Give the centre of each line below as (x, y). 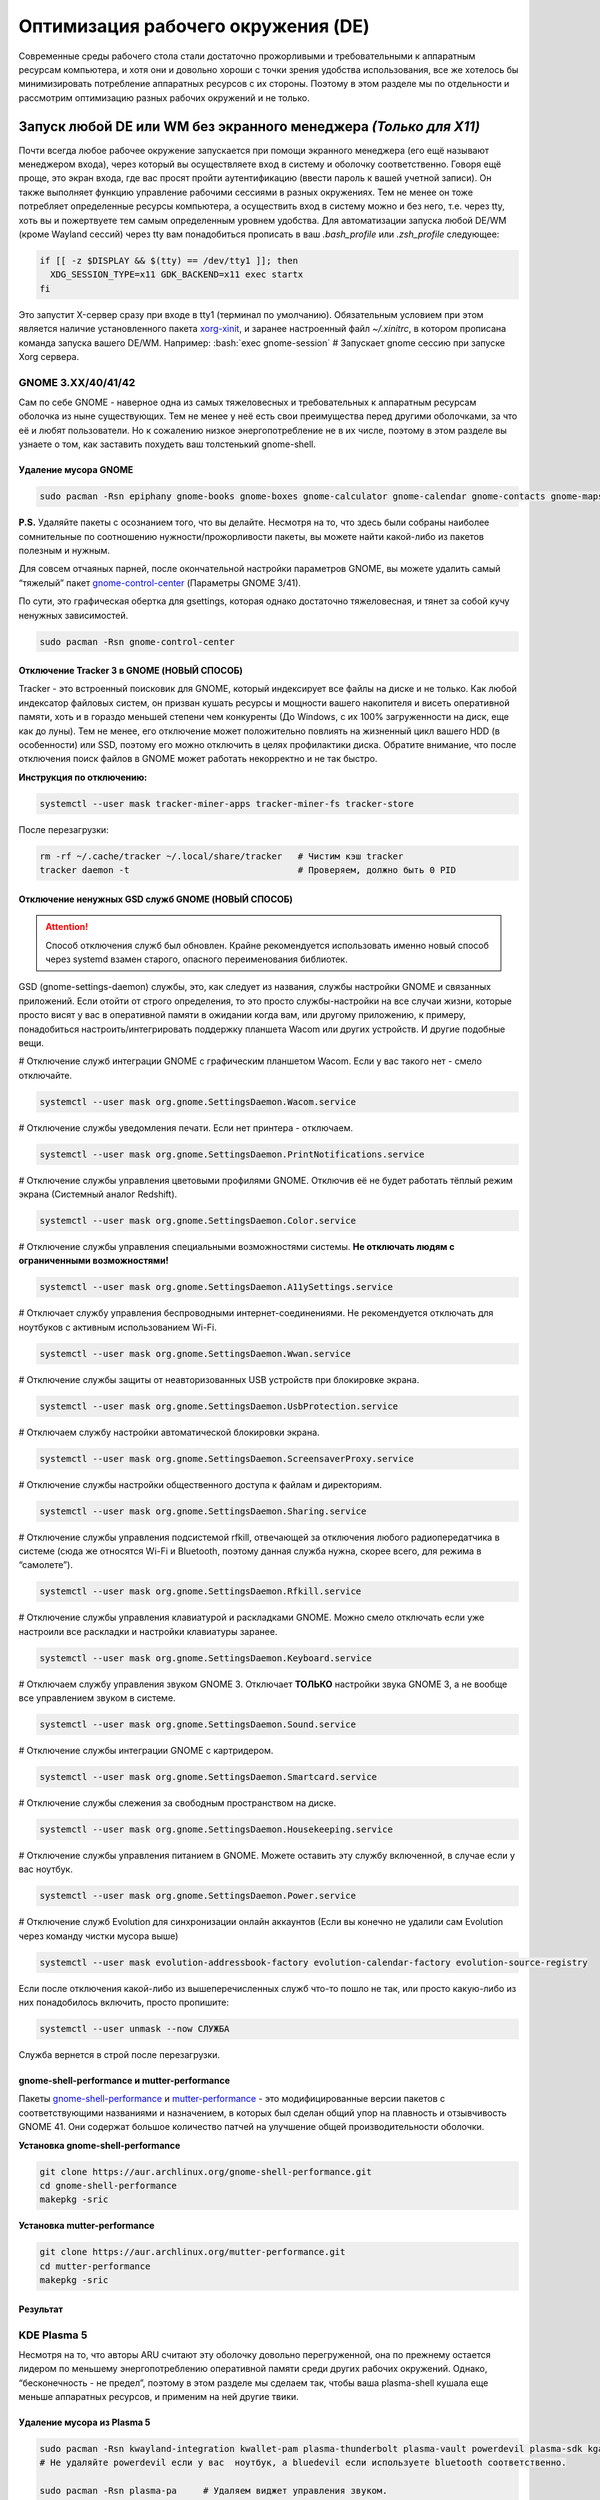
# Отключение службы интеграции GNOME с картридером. (146, 1751)
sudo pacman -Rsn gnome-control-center (137, 641)
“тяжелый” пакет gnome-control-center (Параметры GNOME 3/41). (160, 582)
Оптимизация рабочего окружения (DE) (194, 26)
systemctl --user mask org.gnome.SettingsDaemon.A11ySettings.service (216, 1287)
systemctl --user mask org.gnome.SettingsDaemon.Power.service (198, 1896)
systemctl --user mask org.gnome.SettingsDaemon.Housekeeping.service (216, 1829)
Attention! (67, 927)
